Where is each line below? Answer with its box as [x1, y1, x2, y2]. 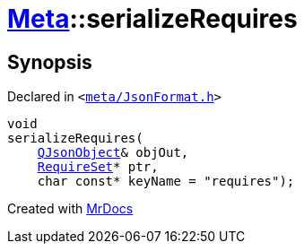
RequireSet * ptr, [37, 160, 159, 175]
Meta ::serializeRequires [7, 4, 298, 34]
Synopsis [7, 50, 92, 74]
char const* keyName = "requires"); [37, 174, 295, 189]
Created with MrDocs [7, 201, 134, 217]
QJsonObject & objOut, [37, 145, 189, 160]
